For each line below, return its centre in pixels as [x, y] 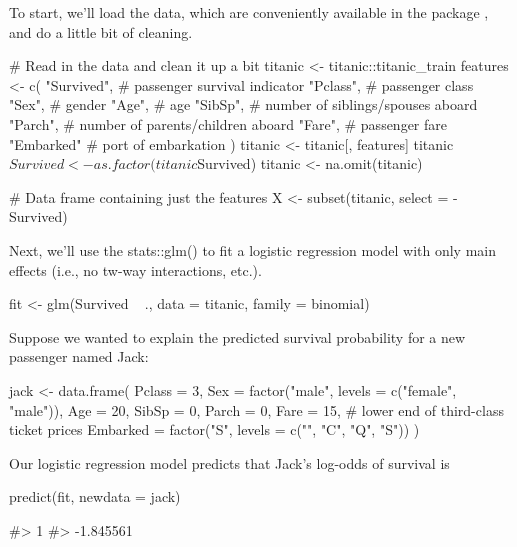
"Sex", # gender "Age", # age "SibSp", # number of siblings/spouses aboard [243, 104]
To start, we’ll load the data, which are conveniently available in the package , [249, 12]
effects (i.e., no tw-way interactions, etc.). [135, 269]
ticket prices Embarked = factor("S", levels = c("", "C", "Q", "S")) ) [214, 429]
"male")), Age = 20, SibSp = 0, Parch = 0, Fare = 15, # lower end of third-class [256, 409]
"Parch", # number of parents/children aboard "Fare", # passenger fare [228, 123]
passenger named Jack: [79, 356]
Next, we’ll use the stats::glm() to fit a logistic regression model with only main [253, 249]
